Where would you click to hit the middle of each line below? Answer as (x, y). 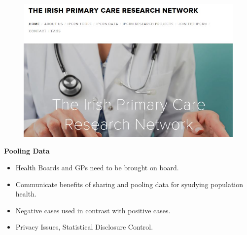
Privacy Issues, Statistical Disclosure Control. (84, 227)
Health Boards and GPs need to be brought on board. (97, 167)
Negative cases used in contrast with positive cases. (93, 210)
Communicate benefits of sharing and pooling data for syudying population (129, 184)
